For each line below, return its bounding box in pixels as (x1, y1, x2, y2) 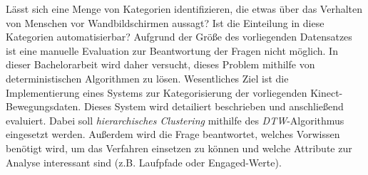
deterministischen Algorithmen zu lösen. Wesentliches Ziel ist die (6, 70, 289, 85)
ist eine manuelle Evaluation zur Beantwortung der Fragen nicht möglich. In (6, 43, 338, 58)
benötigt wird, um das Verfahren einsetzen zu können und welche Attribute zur (6, 140, 352, 155)
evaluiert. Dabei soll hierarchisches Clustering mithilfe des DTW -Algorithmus (6, 112, 344, 127)
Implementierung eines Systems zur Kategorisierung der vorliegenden (6, 85, 307, 100)
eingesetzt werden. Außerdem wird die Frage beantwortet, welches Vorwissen (6, 127, 340, 142)
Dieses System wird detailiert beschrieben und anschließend (83, 99, 344, 114)
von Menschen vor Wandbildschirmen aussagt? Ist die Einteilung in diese (6, 15, 324, 30)
